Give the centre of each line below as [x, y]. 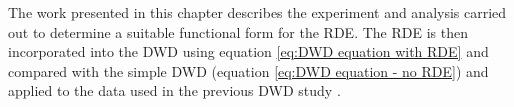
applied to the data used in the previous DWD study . [174, 90]
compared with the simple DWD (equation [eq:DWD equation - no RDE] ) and [248, 70]
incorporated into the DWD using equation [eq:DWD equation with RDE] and [248, 51]
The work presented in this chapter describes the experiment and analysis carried [257, 12]
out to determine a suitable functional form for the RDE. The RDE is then [238, 31]
